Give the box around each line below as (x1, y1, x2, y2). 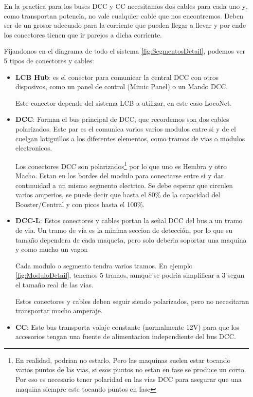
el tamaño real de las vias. (15, 279, 93, 289)
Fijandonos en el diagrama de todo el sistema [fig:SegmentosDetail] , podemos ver (4, 46, 245, 56)
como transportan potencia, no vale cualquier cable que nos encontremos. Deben (4, 10, 244, 20)
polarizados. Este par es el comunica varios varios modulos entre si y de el (15, 123, 236, 133)
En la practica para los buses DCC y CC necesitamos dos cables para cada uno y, (4, 1, 247, 11)
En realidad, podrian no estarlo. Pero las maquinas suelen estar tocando (15, 355, 231, 365)
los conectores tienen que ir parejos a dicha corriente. (4, 29, 162, 39)
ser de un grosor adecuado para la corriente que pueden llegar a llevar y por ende (4, 20, 246, 30)
